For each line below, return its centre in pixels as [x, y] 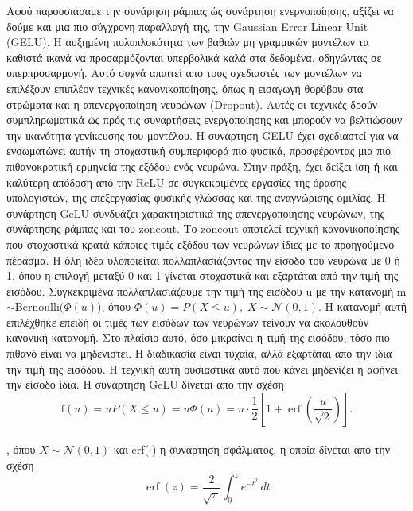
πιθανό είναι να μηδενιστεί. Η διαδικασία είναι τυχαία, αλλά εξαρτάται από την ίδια [199, 353]
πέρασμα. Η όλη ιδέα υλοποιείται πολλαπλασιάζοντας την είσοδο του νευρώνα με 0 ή [203, 259]
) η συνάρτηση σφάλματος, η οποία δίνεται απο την [271, 449]
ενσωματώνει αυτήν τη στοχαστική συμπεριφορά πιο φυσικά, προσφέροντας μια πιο [199, 151]
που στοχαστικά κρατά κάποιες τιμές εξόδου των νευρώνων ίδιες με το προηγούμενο [201, 244]
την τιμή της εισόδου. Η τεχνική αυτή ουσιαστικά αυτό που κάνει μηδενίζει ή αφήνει [202, 368]
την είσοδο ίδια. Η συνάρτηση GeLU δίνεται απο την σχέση [145, 384]
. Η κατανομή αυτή [363, 306]
